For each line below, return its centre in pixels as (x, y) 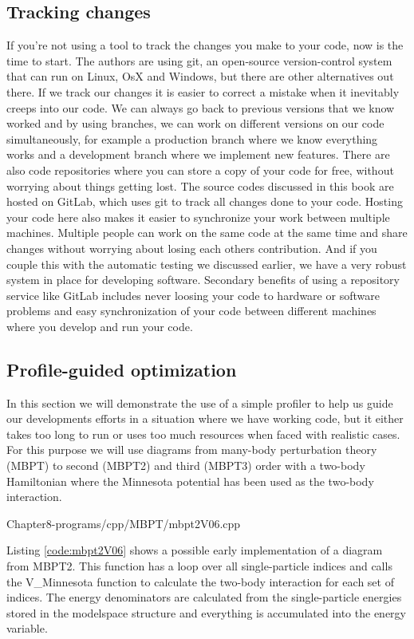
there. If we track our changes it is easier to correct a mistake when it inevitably (203, 91)
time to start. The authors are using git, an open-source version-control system (199, 60)
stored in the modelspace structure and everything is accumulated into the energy (206, 612)
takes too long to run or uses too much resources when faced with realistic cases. (203, 434)
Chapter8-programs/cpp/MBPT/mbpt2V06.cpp (124, 523)
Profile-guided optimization (122, 369)
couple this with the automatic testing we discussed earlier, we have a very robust (207, 264)
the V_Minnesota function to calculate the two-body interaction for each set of (200, 581)
